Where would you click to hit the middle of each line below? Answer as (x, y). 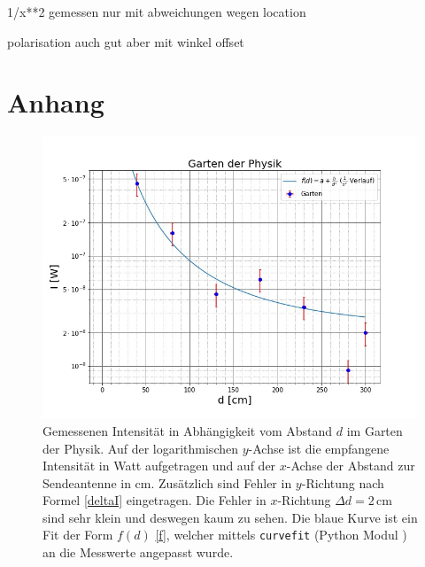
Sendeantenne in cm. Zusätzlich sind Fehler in (167, 482)
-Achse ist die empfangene (319, 448)
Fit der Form (78, 535)
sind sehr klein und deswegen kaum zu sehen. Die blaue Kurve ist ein (230, 517)
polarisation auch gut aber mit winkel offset (126, 41)
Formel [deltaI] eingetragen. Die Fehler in (155, 500)
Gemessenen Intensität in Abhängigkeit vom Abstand (188, 430)
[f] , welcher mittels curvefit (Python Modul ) (281, 535)
